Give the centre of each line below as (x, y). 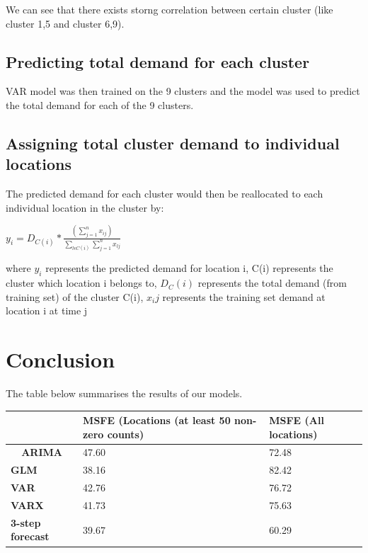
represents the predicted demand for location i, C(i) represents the (189, 268)
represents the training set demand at (244, 296)
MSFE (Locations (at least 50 (157, 420)
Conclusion (61, 359)
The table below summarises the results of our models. (124, 393)
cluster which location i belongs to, (81, 283)
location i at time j (47, 310)
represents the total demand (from (272, 283)
